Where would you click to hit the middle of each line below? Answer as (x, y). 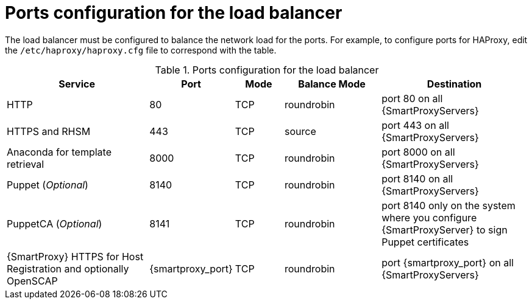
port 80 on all (412, 98)
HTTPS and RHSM (49, 131)
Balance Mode (332, 84)
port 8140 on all (417, 178)
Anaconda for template (59, 152)
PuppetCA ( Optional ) (55, 223)
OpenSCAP (32, 281)
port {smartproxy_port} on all (448, 262)
